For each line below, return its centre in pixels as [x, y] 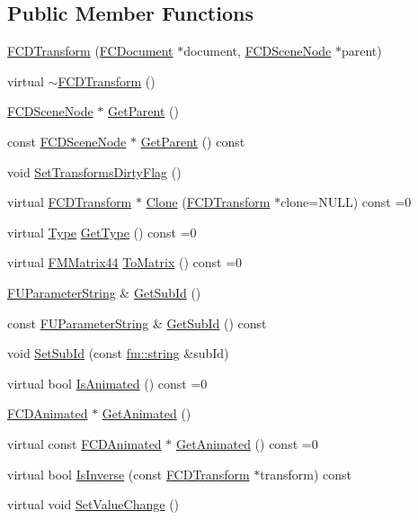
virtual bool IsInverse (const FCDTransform [129, 474]
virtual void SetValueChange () [93, 504]
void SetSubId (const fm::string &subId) [118, 353]
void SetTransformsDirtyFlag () [94, 171]
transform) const [306, 474]
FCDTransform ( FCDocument [90, 51]
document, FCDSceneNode [258, 51]
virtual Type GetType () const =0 [102, 232]
